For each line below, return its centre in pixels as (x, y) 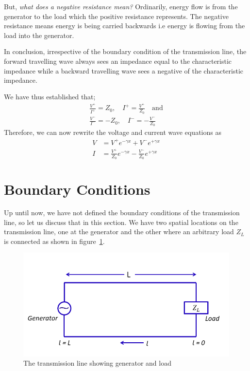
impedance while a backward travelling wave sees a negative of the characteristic (124, 70)
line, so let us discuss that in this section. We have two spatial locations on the (121, 222)
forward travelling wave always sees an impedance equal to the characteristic (118, 61)
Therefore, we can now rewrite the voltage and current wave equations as (113, 132)
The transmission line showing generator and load (97, 363)
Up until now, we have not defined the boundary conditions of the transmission (122, 213)
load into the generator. (39, 35)
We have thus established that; (50, 96)
